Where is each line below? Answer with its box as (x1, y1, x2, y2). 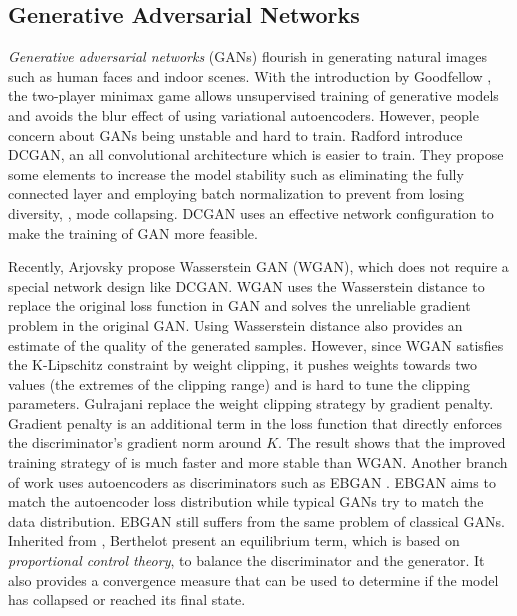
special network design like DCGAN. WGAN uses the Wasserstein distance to (8, 275, 485, 296)
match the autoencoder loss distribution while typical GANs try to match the (8, 491, 484, 512)
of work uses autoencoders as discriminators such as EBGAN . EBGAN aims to (8, 471, 496, 492)
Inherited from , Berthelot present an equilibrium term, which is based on (8, 530, 460, 551)
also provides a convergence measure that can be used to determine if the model (8, 569, 499, 590)
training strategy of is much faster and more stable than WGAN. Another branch (8, 452, 508, 473)
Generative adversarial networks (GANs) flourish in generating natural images (8, 46, 487, 67)
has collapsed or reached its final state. (8, 589, 246, 610)
